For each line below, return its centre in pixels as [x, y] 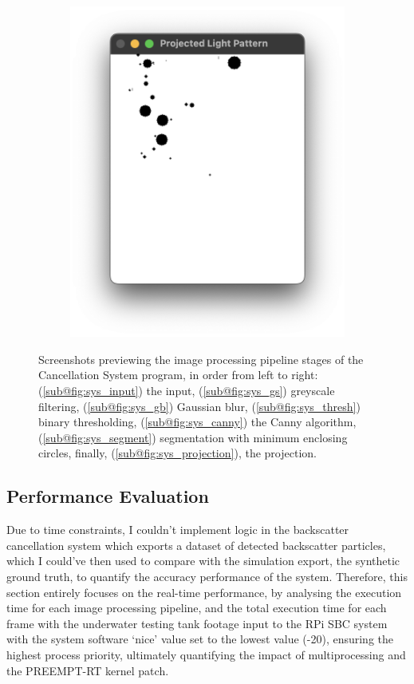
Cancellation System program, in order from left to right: [178, 375]
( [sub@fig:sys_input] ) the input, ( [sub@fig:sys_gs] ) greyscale [187, 391]
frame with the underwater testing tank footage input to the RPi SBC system [197, 623]
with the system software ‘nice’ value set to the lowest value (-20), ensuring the [200, 639]
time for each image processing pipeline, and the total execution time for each [197, 608]
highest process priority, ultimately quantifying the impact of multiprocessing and [206, 654]
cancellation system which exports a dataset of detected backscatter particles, [196, 545]
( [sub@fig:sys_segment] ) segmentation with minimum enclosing [193, 437]
